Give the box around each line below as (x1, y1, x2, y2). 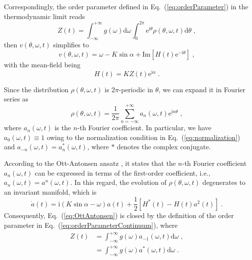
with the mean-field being (4, 60, 81, 70)
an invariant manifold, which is (4, 186, 97, 197)
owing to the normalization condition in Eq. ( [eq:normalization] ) (46, 132, 240, 142)
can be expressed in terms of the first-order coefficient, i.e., (35, 167, 210, 178)
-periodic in (119, 84, 153, 94)
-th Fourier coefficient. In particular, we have (77, 122, 211, 133)
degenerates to (202, 177, 246, 187)
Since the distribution (4, 84, 69, 94)
